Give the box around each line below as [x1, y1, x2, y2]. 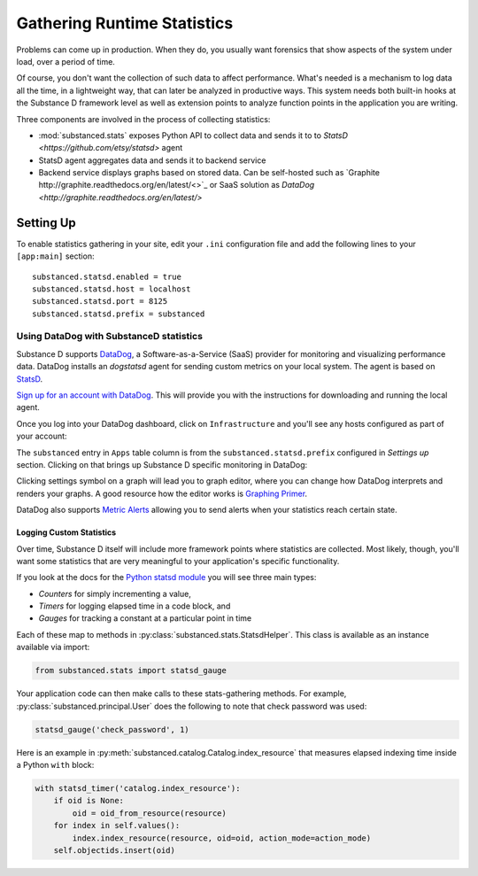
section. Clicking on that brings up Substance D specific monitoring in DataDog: [16, 459, 308, 469]
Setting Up [16, 215, 77, 230]
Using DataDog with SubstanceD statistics [16, 330, 204, 343]
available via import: [16, 642, 90, 653]
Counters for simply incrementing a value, [38, 588, 192, 599]
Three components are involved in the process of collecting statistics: [16, 113, 271, 124]
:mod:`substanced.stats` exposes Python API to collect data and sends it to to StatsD [38, 129, 349, 141]
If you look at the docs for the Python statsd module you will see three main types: [16, 572, 317, 583]
